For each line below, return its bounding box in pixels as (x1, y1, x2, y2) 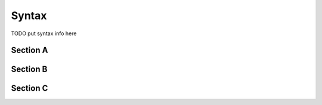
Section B (11, 64, 48, 75)
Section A (11, 45, 48, 55)
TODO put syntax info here (11, 30, 77, 37)
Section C (11, 84, 48, 94)
